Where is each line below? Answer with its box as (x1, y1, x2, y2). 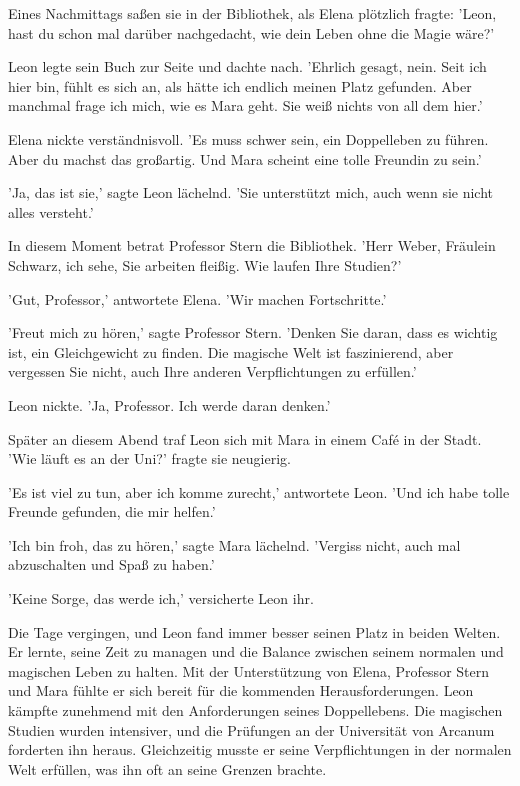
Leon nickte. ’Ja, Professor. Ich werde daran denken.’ (8, 394, 331, 415)
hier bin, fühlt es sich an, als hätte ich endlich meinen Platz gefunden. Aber (8, 75, 472, 96)
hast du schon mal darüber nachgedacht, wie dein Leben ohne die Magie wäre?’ (8, 22, 495, 43)
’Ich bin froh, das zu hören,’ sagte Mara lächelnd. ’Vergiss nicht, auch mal (8, 534, 461, 555)
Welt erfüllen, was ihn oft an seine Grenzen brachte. (8, 758, 327, 779)
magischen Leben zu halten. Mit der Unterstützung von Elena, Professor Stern (8, 660, 489, 681)
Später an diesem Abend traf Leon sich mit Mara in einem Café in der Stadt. (8, 428, 482, 449)
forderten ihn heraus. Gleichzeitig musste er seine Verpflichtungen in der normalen (8, 739, 512, 760)
